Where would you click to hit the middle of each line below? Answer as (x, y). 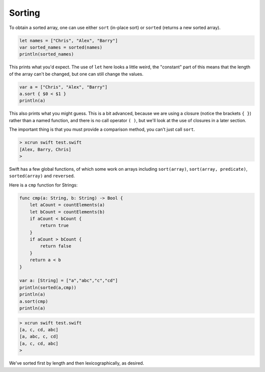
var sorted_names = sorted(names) (61, 47)
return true (54, 226)
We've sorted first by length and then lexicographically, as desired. (77, 363)
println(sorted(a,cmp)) (48, 287)
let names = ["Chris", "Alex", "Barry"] (68, 40)
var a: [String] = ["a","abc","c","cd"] (68, 281)
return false (56, 246)
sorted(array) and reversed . (42, 176)
